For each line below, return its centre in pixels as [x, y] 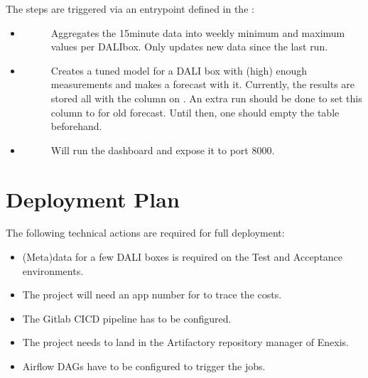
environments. [53, 270]
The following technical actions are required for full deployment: [145, 233]
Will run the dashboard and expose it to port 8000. [163, 150]
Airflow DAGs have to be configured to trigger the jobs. [144, 366]
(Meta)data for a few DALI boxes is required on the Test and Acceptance [183, 257]
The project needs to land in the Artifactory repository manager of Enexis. [185, 342]
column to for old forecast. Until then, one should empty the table [195, 112]
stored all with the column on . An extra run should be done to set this [206, 98]
